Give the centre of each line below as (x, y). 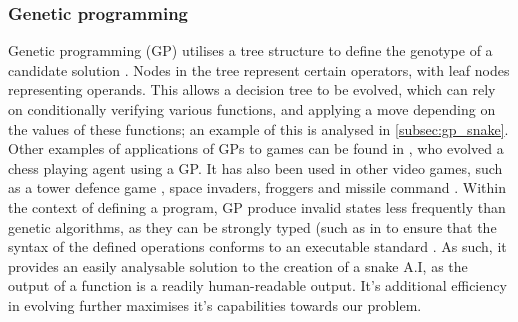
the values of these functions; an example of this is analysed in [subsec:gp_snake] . (258, 128)
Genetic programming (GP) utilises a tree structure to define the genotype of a (250, 50)
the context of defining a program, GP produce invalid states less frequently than (257, 206)
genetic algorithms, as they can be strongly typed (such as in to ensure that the (252, 226)
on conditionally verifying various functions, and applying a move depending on (252, 109)
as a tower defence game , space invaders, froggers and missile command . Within (257, 187)
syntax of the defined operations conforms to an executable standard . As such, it (257, 246)
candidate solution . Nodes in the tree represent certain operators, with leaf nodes (259, 69)
